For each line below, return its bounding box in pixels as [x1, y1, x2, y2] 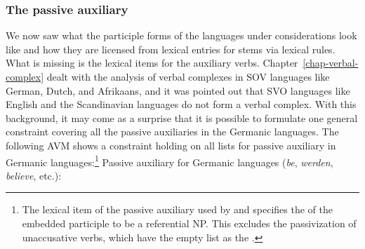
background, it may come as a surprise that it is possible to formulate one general [6, 110, 358, 125]
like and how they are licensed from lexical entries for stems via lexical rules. [6, 41, 336, 56]
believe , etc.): [6, 168, 62, 182]
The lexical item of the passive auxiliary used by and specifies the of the [22, 202, 333, 217]
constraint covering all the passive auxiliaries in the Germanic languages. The [6, 124, 339, 139]
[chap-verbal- [303, 55, 359, 70]
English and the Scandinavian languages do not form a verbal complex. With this [6, 97, 357, 112]
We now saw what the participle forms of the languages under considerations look [6, 28, 357, 43]
